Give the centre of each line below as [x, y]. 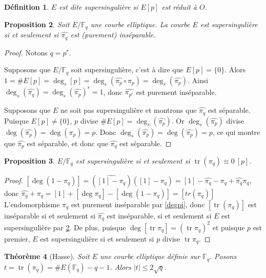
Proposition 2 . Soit [37, 24]
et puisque [229, 227]
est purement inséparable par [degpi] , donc [138, 204]
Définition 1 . [27, 7]
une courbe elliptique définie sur [150, 256]
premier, [17, 238]
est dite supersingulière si [99, 7]
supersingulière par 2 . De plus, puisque [65, 227]
